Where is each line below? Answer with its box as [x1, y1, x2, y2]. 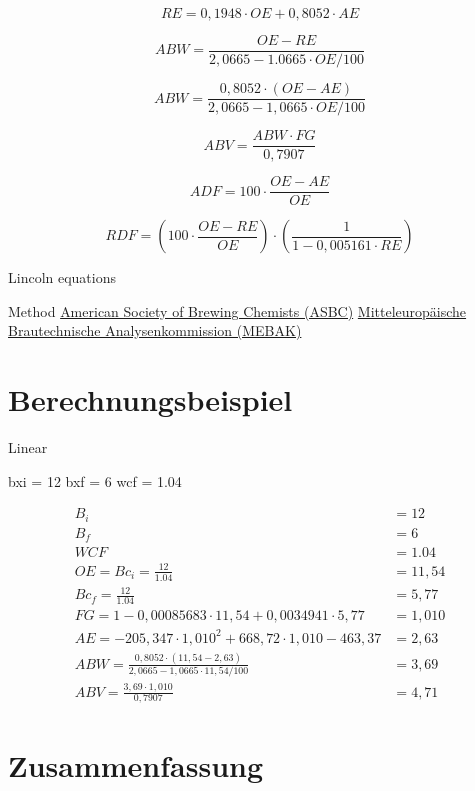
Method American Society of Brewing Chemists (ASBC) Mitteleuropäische [8, 300, 467, 321]
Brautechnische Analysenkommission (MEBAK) [8, 320, 302, 341]
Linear [8, 437, 48, 458]
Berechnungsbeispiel [8, 379, 293, 420]
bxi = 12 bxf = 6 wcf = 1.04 [8, 470, 182, 491]
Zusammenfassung [8, 744, 264, 785]
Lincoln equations [8, 267, 117, 288]
